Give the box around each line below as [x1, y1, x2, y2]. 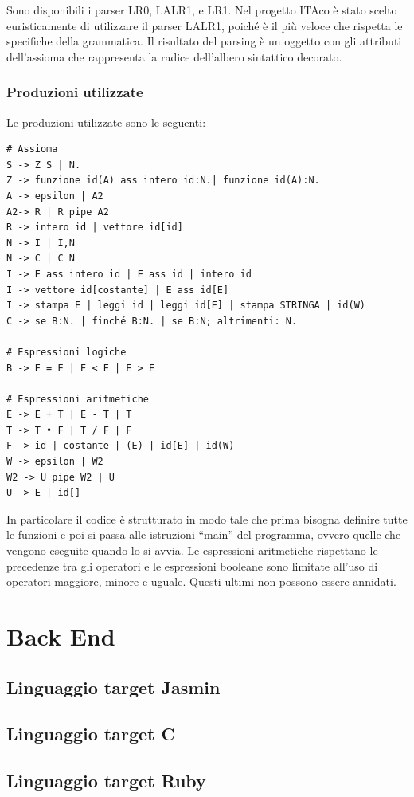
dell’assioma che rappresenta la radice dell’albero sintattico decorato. [6, 48, 342, 65]
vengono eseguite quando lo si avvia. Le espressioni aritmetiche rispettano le [6, 542, 378, 559]
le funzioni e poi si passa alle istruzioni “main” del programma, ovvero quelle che [6, 526, 401, 543]
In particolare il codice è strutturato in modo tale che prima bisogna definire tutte [6, 510, 408, 527]
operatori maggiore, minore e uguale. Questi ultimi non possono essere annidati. [6, 573, 396, 590]
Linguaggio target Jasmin [6, 674, 221, 699]
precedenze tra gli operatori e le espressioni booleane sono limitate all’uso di [6, 557, 378, 574]
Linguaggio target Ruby [6, 768, 206, 793]
